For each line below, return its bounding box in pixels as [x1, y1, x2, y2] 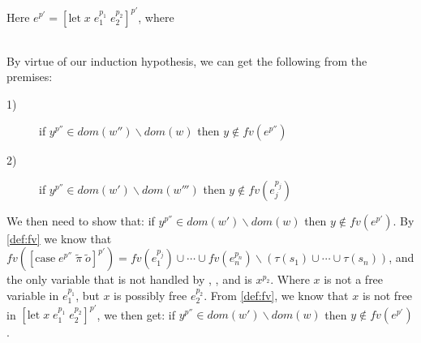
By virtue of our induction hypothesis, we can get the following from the [6, 52, 367, 69]
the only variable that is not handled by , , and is [6, 271, 252, 288]
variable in [6, 287, 59, 304]
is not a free [324, 271, 384, 288]
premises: [6, 68, 53, 85]
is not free [362, 287, 413, 304]
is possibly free [114, 287, 187, 304]
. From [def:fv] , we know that [204, 287, 349, 304]
